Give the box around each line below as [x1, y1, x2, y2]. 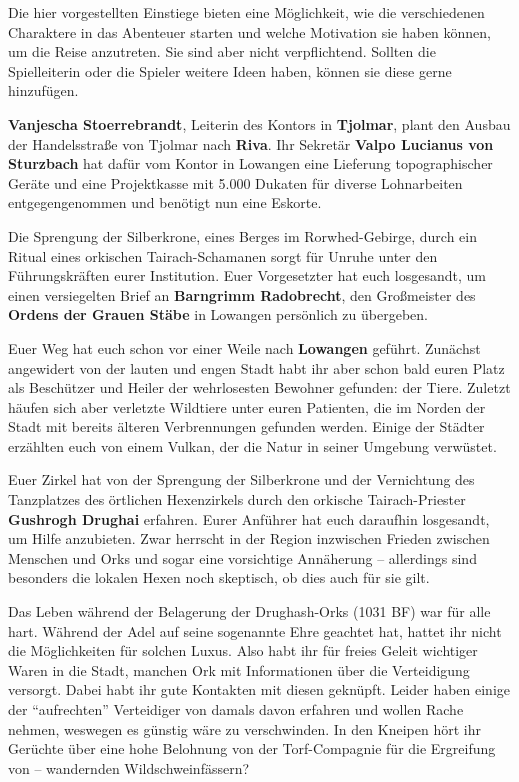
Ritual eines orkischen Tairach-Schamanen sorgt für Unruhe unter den [8, 245, 438, 266]
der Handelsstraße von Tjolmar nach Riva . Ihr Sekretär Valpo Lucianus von [8, 133, 494, 154]
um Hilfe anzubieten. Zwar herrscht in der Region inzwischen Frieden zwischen [8, 528, 490, 549]
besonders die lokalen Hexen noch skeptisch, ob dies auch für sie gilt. [8, 567, 430, 588]
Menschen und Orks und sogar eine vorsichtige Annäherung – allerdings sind [8, 547, 477, 568]
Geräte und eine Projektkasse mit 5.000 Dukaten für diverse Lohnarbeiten [8, 172, 463, 193]
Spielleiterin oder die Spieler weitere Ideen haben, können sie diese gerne [8, 60, 452, 81]
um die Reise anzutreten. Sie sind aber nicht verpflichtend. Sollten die [8, 41, 436, 62]
